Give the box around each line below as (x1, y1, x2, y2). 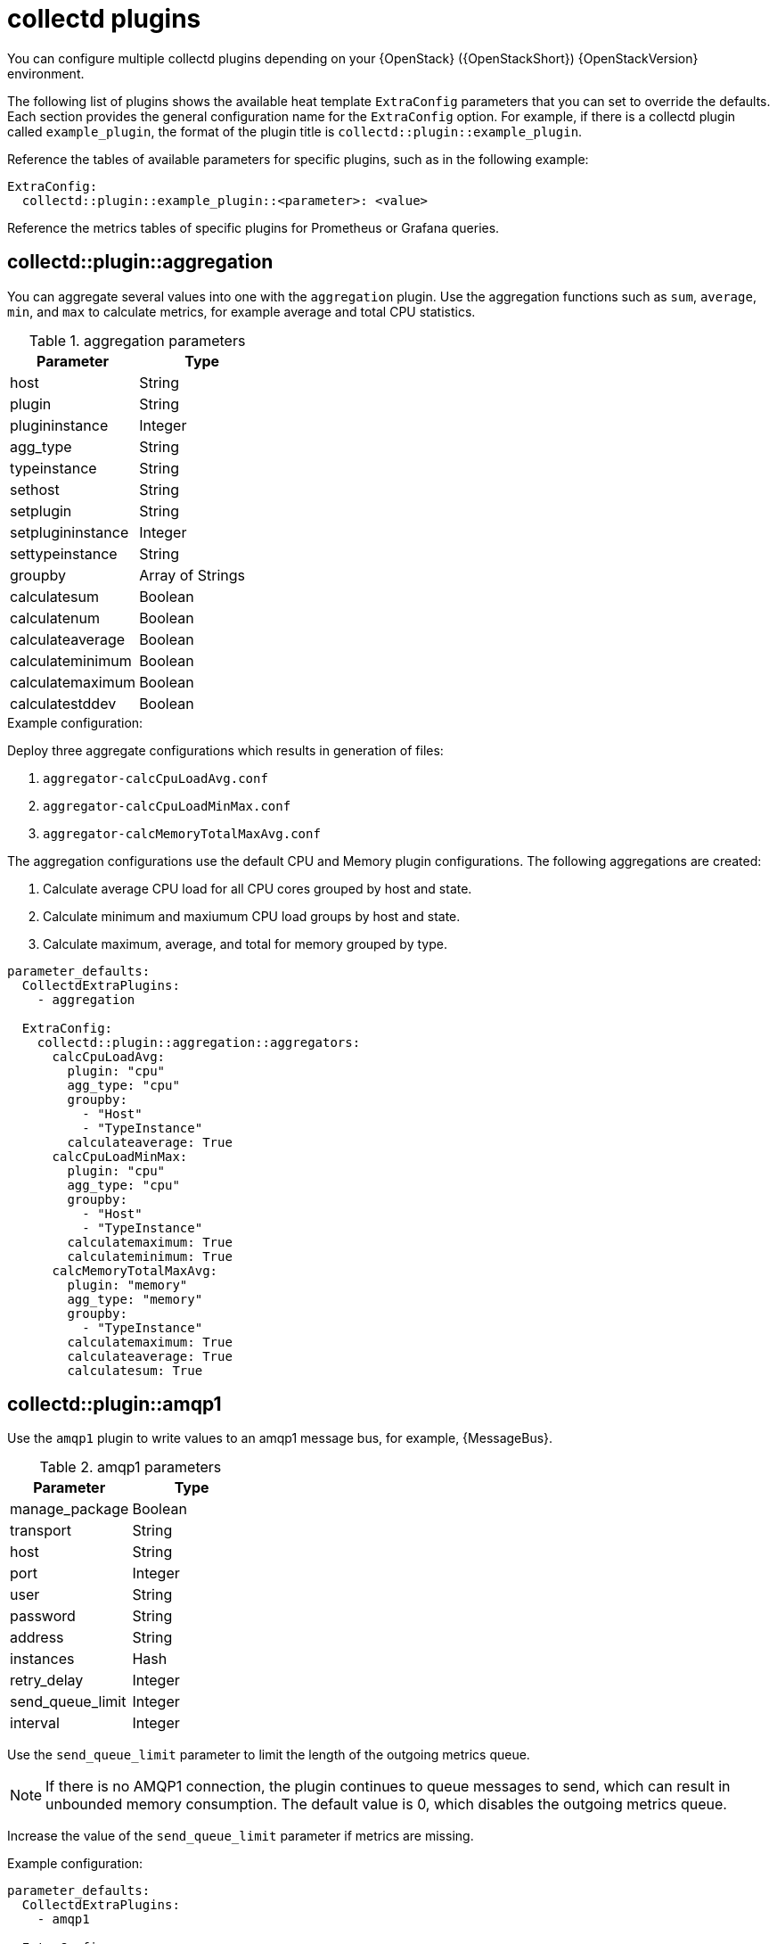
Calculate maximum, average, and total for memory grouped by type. (43, 935, 447, 951)
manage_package (10, 1500, 129, 1519)
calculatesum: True (67, 1363, 203, 1378)
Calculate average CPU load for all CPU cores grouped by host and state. (43, 880, 472, 896)
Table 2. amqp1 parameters (39, 1458, 222, 1477)
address (10, 1628, 64, 1647)
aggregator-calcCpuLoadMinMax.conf (43, 798, 291, 813)
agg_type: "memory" (67, 1291, 203, 1306)
